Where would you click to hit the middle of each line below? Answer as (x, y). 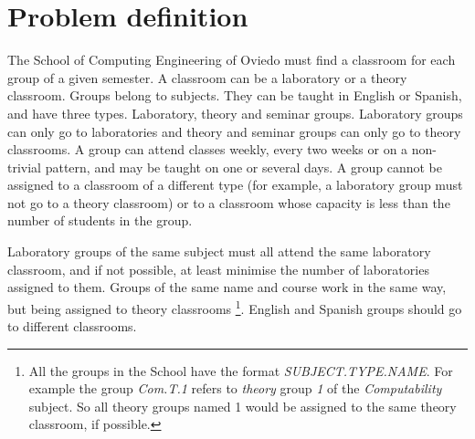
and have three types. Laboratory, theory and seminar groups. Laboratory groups (235, 113)
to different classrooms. (72, 326)
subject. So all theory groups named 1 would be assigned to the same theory (243, 406)
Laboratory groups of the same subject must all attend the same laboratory (219, 251)
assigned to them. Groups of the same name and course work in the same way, (227, 287)
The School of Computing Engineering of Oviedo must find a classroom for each (232, 60)
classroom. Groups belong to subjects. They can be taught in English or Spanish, (235, 95)
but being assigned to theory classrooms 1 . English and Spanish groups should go (235, 307)
